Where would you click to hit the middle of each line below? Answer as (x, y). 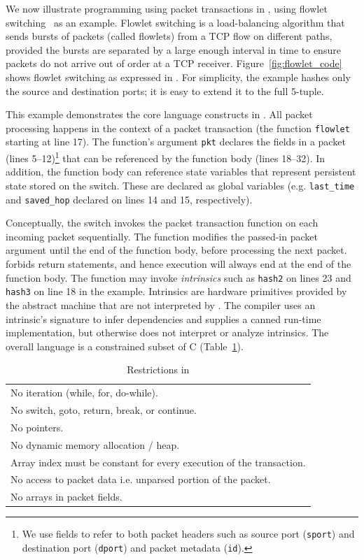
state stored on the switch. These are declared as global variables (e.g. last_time (180, 185)
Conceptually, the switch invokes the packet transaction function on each (162, 223)
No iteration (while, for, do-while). (84, 393)
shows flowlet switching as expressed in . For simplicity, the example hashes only (178, 77)
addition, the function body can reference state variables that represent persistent (181, 172)
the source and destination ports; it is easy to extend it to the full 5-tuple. (165, 91)
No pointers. (37, 427)
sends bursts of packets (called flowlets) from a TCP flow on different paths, (169, 36)
